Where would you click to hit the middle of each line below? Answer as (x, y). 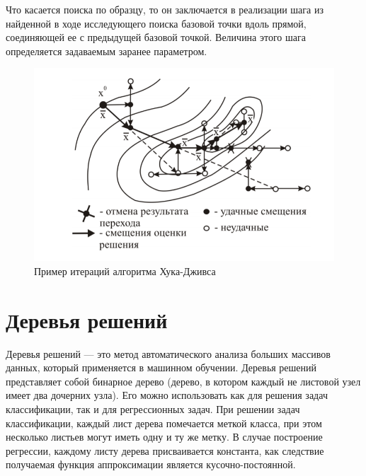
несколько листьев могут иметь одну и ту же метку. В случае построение (164, 437)
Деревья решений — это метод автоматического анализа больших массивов (168, 353)
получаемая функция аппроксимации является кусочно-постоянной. (151, 464)
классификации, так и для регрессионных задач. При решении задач (153, 409)
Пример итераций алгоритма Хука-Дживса (125, 271)
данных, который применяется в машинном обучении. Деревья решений (161, 367)
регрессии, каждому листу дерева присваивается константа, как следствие (165, 450)
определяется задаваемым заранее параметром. (107, 51)
